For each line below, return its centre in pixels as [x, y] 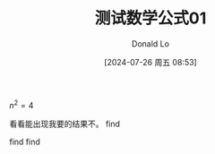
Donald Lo [150, 43]
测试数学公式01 [150, 18]
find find [25, 141]
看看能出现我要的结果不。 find [65, 124]
